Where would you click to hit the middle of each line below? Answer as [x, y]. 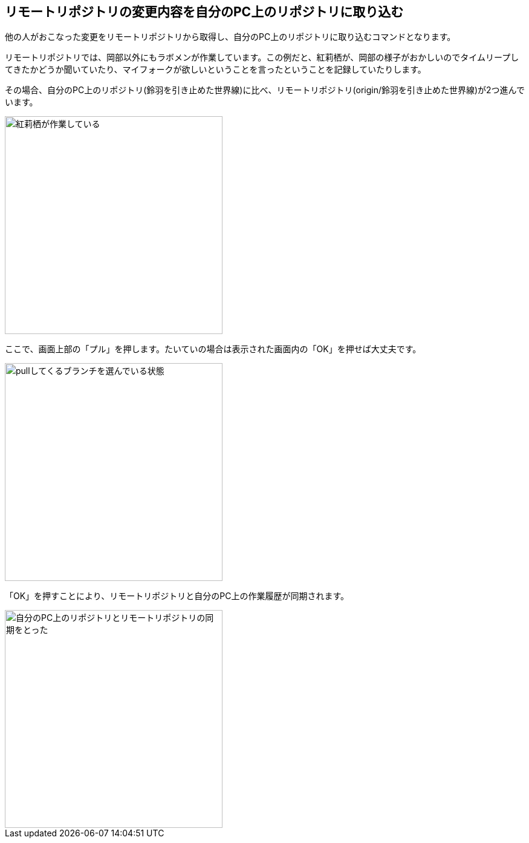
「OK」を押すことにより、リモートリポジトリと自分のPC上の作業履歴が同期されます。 [177, 596]
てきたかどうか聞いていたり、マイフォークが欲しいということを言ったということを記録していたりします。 [216, 70]
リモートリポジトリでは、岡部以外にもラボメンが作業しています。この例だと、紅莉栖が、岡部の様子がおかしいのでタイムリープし [262, 57]
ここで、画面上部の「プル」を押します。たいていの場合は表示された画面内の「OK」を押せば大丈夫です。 [213, 349]
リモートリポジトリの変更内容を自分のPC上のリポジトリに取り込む [204, 12]
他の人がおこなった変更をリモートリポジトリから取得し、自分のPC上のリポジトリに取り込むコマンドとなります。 [230, 37]
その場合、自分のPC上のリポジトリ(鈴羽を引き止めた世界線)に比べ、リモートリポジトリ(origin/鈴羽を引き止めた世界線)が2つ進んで [265, 90]
